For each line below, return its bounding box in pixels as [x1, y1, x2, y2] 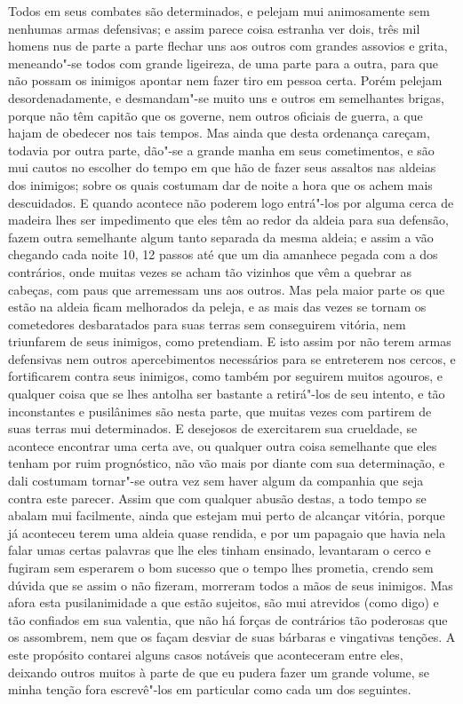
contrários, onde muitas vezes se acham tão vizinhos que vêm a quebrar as [8, 262, 411, 281]
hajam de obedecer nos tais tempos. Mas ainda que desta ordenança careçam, [8, 123, 430, 142]
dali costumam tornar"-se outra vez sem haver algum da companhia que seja [8, 471, 424, 490]
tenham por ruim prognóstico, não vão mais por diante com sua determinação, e [8, 454, 445, 472]
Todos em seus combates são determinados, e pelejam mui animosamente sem [8, 2, 430, 20]
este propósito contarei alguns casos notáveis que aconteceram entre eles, [8, 645, 403, 663]
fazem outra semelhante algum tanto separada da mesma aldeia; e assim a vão [8, 227, 434, 246]
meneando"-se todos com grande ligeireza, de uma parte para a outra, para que [8, 53, 438, 72]
